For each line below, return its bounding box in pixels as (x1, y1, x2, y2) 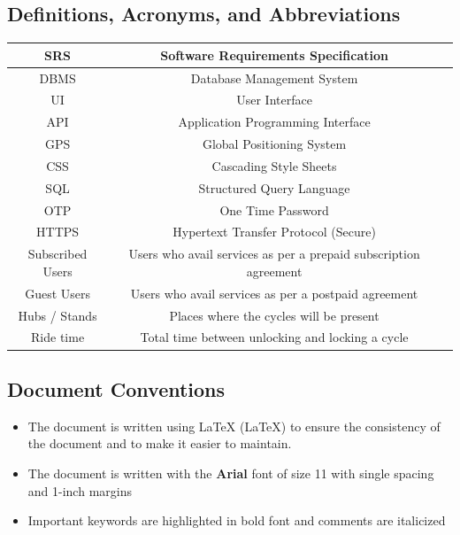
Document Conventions (7, 375, 226, 402)
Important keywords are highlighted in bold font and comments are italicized (27, 511, 446, 530)
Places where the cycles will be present (169, 306, 379, 324)
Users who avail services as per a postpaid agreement (130, 283, 418, 302)
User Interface (236, 90, 312, 109)
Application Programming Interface (178, 112, 371, 131)
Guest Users (25, 283, 90, 302)
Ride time (31, 328, 85, 346)
